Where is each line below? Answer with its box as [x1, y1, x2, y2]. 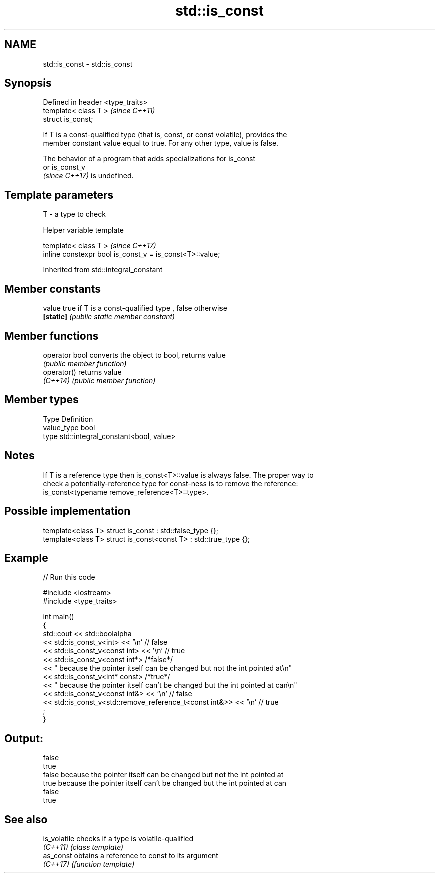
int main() [43, 612, 74, 621]
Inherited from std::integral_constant [43, 265, 163, 274]
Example [4, 551, 48, 564]
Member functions [4, 329, 99, 342]
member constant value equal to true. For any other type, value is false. [43, 139, 279, 148]
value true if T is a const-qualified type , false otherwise [43, 304, 227, 313]
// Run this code [43, 573, 95, 582]
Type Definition [43, 414, 93, 423]
